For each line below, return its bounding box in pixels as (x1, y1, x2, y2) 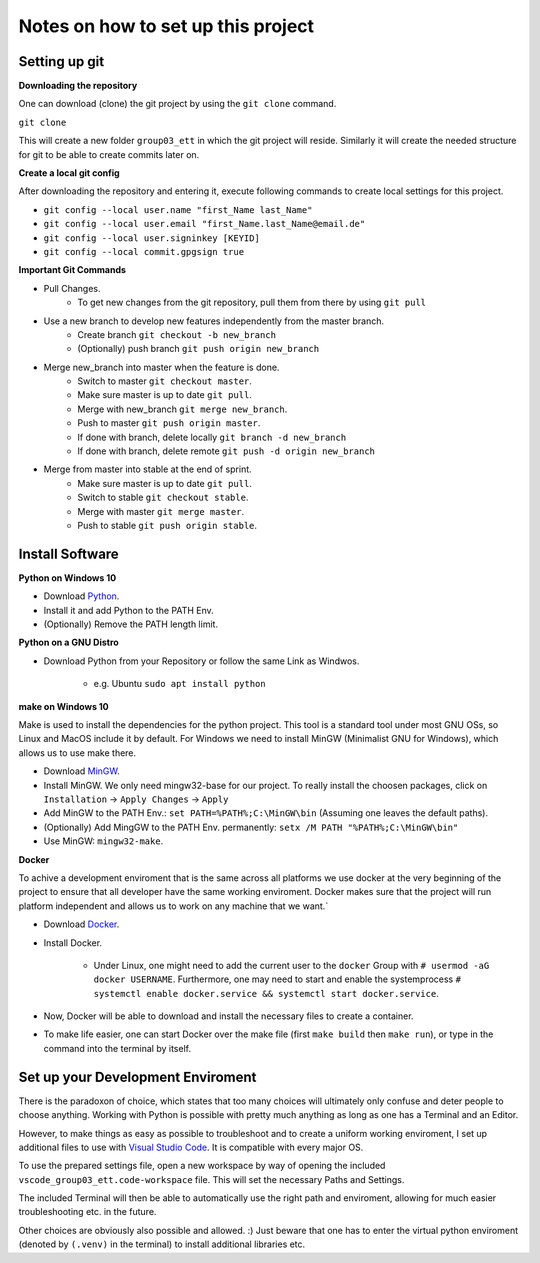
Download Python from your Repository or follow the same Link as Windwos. (43, 655, 360, 667)
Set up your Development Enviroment (18, 1068, 257, 1085)
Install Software (18, 545, 119, 562)
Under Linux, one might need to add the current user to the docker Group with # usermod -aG (93, 959, 490, 971)
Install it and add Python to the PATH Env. (43, 604, 214, 616)
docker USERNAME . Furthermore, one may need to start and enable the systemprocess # (93, 973, 462, 985)
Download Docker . (43, 918, 120, 930)
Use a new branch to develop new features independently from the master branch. (43, 315, 385, 327)
